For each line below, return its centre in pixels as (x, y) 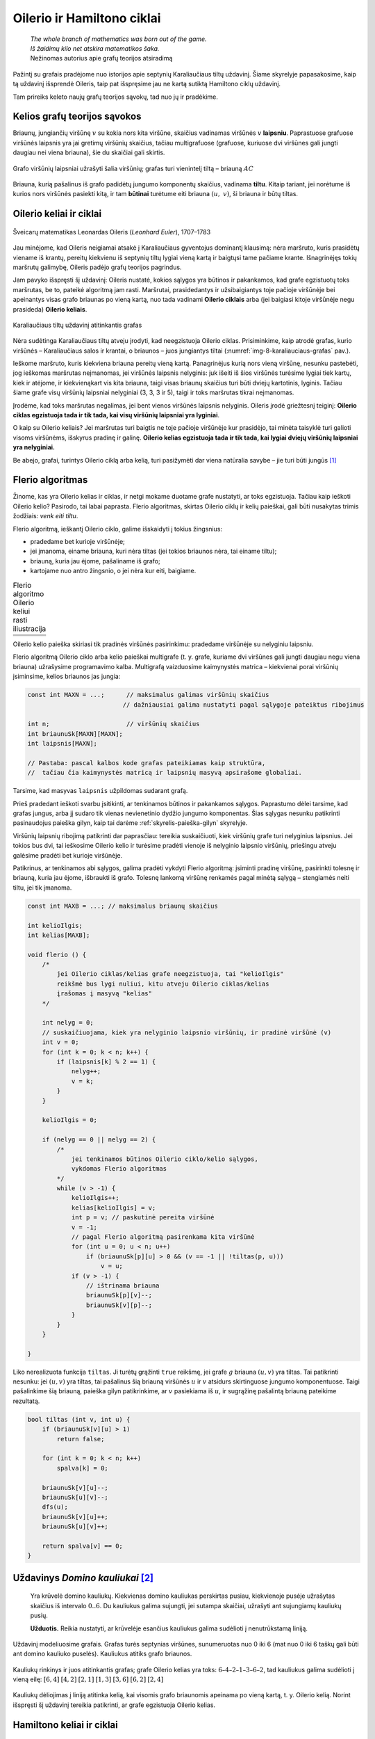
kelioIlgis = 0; (69, 1120)
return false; (81, 1439)
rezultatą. (26, 1401)
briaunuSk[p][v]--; (119, 1295)
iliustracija (30, 628)
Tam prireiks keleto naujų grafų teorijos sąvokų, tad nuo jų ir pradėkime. (115, 97)
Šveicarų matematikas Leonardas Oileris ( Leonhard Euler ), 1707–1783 (112, 232)
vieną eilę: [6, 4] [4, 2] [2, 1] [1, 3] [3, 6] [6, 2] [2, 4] (88, 1679)
